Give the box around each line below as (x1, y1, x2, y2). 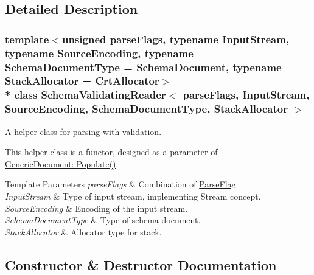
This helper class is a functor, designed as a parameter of (5, 145, 218, 158)
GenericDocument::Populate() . (5, 157, 119, 170)
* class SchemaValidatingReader (5, 87, 166, 102)
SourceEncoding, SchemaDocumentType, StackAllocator (5, 101, 288, 116)
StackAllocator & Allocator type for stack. (5, 225, 162, 238)
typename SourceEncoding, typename (5, 45, 194, 60)
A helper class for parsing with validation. (5, 125, 162, 137)
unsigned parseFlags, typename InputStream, (61, 31, 290, 46)
